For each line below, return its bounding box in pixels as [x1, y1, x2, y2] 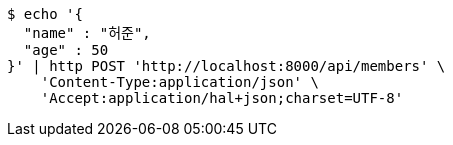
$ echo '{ [7, 6, 83, 22]
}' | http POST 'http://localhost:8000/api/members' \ [7, 58, 446, 74]
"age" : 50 [23, 42, 109, 58]
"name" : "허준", [23, 25, 151, 41]
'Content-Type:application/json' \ [40, 74, 319, 90]
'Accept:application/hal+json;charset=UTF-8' [40, 90, 404, 106]
